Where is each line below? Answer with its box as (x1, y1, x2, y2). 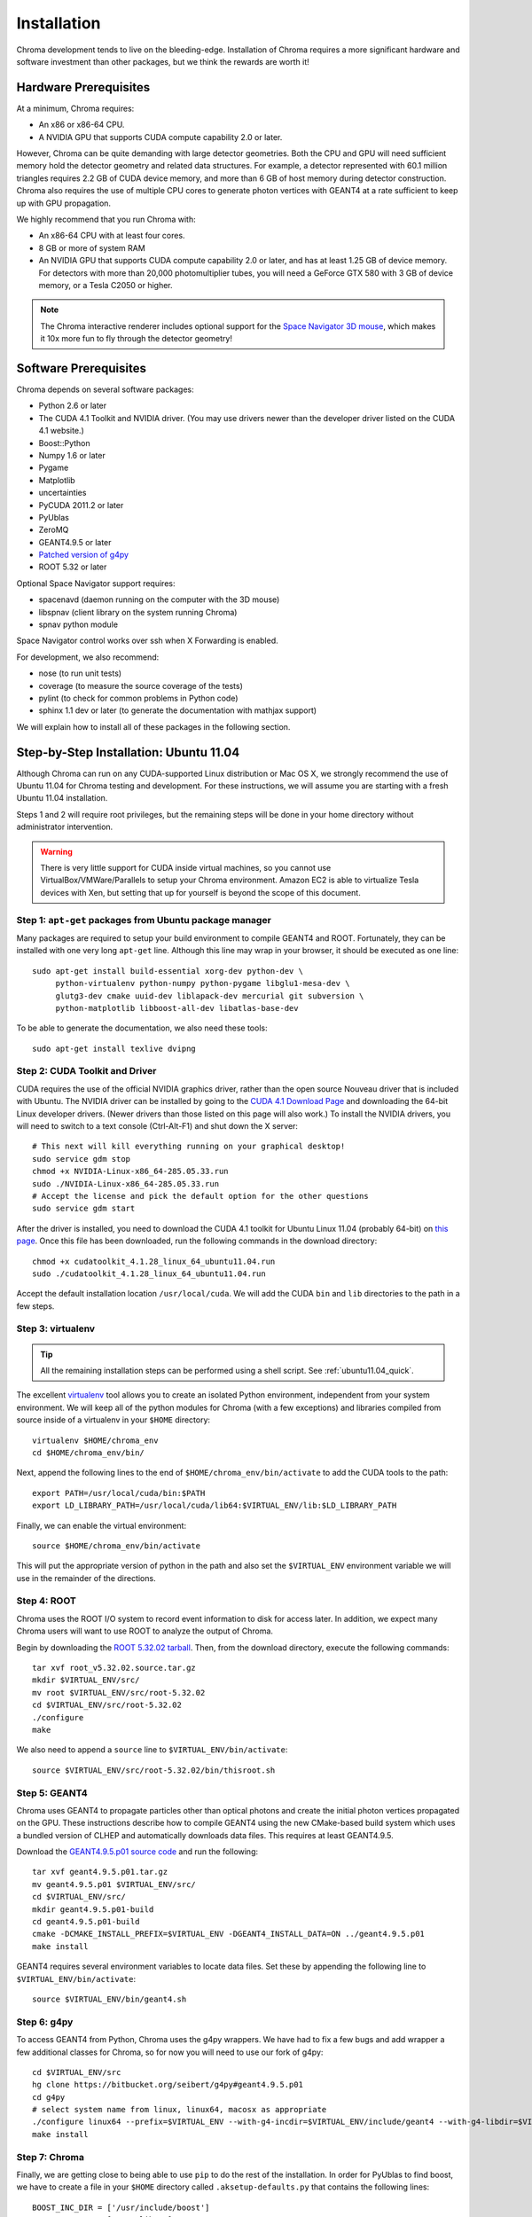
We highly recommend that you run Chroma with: (16, 214, 196, 224)
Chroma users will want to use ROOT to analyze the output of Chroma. (16, 1626, 274, 1636)
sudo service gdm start (32, 1203, 136, 1214)
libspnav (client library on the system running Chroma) (38, 607, 238, 617)
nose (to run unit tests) (38, 668, 122, 678)
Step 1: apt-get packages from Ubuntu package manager (16, 913, 272, 926)
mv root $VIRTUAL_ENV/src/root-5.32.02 (32, 1688, 206, 1697)
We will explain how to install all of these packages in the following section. (16, 721, 291, 732)
